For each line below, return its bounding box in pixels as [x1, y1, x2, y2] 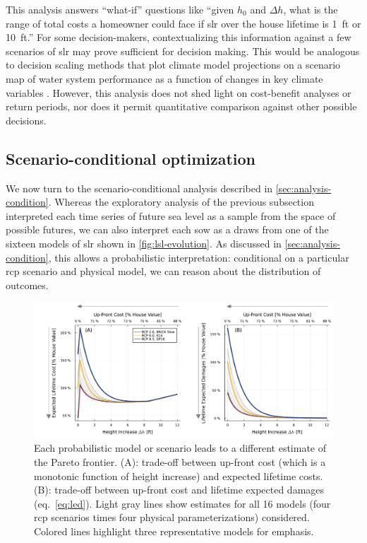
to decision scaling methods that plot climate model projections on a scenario [6, 57, 341, 72]
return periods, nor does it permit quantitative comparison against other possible [6, 99, 357, 114]
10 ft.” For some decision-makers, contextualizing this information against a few [6, 30, 351, 45]
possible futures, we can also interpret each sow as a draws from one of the [6, 222, 329, 237]
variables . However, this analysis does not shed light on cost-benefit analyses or [6, 85, 351, 100]
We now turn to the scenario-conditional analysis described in [6, 180, 273, 195]
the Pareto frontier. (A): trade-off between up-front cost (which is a [34, 455, 326, 469]
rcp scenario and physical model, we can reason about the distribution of [6, 264, 321, 279]
